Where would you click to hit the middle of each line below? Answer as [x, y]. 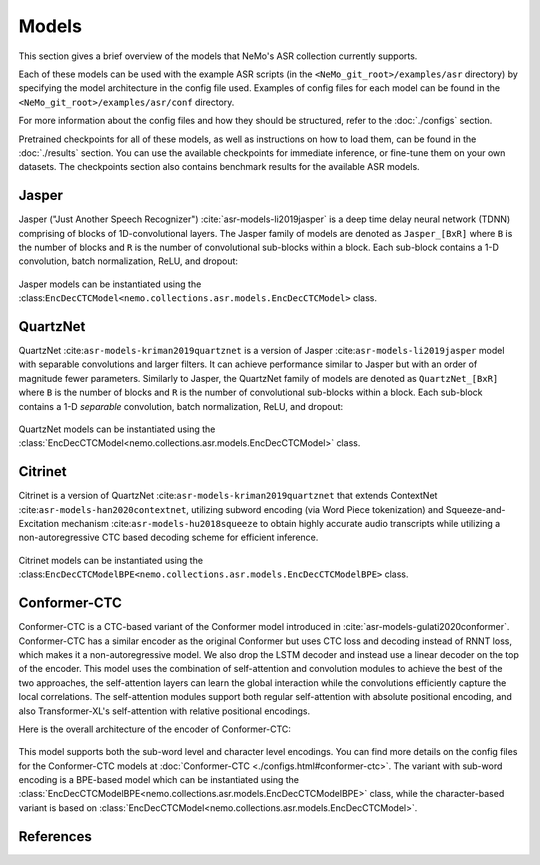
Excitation [39, 524]
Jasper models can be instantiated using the [110, 284]
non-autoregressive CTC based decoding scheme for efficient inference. [168, 537]
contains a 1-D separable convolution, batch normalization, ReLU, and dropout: [181, 406]
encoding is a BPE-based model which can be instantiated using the [159, 780]
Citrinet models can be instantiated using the [111, 560]
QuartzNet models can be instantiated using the [117, 429]
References [55, 836]
